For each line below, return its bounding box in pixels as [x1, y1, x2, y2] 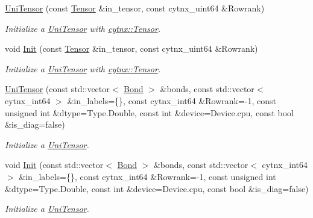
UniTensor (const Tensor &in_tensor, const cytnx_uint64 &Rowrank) [5, 2, 265, 14]
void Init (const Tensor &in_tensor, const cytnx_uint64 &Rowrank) [5, 42, 258, 55]
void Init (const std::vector [5, 158, 104, 171]
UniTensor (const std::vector [5, 83, 110, 95]
